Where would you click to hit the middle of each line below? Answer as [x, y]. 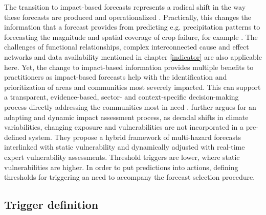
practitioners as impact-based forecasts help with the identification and [116, 77]
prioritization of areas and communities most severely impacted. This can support [132, 87]
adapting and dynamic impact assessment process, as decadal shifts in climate [126, 117]
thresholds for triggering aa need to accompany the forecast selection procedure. [130, 177]
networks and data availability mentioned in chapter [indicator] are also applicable [133, 56]
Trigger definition [51, 205]
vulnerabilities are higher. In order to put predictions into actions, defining [121, 167]
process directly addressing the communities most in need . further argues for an [130, 106]
